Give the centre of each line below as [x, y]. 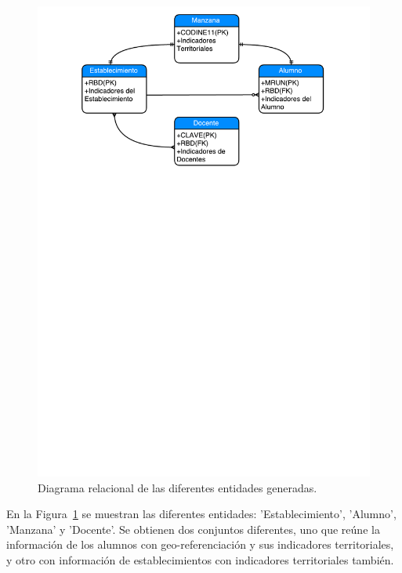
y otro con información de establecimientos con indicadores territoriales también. [200, 559]
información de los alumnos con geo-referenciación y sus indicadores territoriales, [200, 544]
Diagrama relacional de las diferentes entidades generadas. [177, 487]
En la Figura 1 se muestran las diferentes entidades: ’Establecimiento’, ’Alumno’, [201, 514]
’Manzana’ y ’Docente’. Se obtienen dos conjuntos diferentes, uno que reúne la [193, 529]
